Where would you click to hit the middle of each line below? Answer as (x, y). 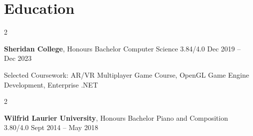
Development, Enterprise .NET (51, 84)
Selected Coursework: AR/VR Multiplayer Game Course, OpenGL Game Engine (126, 74)
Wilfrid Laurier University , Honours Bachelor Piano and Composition (116, 117)
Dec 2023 (18, 58)
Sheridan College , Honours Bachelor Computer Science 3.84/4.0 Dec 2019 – (122, 48)
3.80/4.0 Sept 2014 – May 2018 (51, 127)
